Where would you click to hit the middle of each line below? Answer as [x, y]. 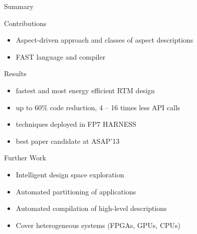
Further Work [25, 158]
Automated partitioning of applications [76, 191]
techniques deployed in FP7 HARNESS [76, 124]
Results [15, 73]
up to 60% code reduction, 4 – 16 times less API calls [98, 107]
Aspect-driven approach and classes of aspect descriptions [105, 40]
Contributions [25, 23]
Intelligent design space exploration [70, 174]
